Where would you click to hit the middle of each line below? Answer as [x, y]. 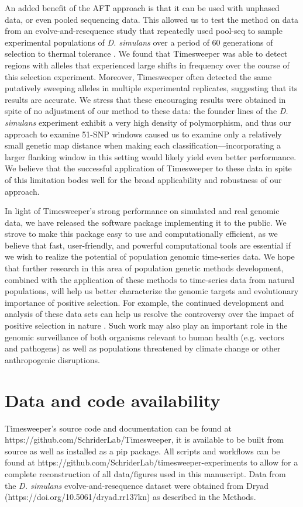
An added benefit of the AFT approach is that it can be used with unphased [142, 8]
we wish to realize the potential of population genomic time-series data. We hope [150, 256]
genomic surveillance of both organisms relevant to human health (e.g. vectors [144, 337]
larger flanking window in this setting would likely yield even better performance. [151, 156]
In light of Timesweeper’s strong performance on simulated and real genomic [142, 211]
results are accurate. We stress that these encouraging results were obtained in [145, 99]
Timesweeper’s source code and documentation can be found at [118, 428]
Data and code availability [113, 400]
